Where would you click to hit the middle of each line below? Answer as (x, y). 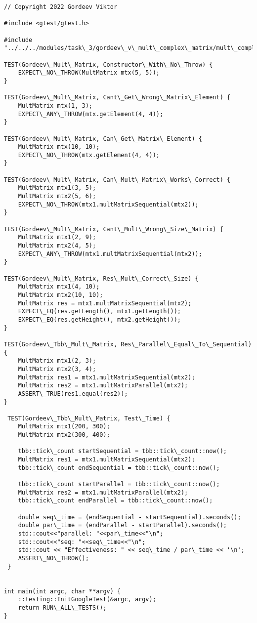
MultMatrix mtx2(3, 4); (57, 369)
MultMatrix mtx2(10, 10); (61, 295)
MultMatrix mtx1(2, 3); (57, 361)
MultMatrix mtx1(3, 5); (57, 188)
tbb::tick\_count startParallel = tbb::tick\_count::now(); (119, 484)
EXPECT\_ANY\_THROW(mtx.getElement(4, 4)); (91, 114)
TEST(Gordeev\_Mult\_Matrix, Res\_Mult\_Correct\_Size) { (101, 278)
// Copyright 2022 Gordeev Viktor (61, 7)
